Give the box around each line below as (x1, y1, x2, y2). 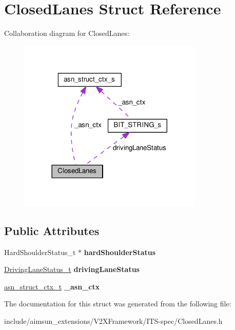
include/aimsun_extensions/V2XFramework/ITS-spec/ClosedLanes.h (4, 315, 223, 326)
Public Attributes (4, 222, 100, 238)
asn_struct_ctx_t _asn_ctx (4, 281, 100, 292)
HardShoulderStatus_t (4, 246, 76, 257)
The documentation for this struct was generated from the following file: (4, 298, 231, 309)
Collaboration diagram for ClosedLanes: (4, 28, 129, 38)
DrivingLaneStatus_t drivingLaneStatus (4, 264, 140, 275)
